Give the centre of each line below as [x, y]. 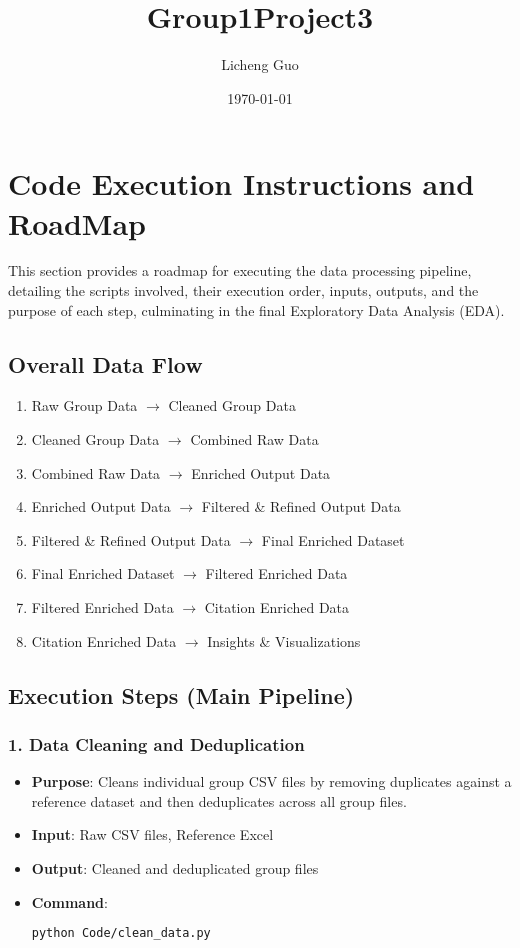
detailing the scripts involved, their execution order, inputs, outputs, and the [243, 290]
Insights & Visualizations [284, 640]
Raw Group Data [84, 405]
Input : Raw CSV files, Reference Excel [152, 834]
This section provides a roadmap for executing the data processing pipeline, [240, 270]
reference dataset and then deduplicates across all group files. [219, 800]
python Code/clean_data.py [121, 933]
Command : [69, 901]
